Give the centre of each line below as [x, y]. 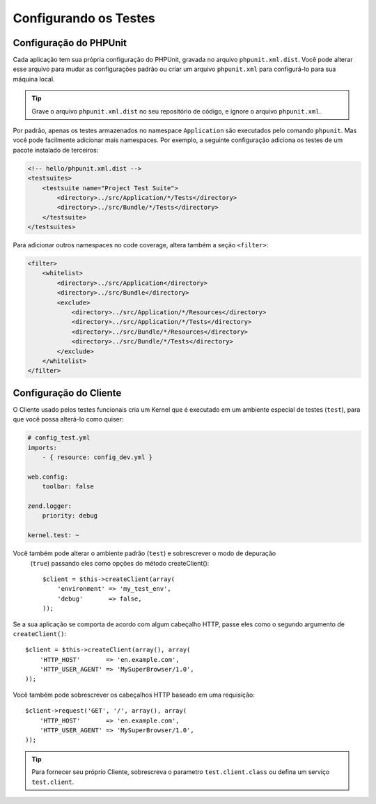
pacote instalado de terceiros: [56, 150]
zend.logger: [50, 506]
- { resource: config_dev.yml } [97, 457]
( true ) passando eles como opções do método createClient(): [120, 563]
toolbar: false [68, 487]
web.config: [48, 477]
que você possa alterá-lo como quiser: [69, 419]
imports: [42, 447]
